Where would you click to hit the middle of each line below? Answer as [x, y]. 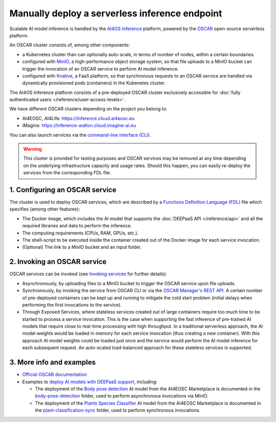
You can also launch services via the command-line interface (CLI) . [80, 135]
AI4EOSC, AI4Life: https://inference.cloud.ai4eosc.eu [78, 118]
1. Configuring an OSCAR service [63, 190]
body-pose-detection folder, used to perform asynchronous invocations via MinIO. [122, 396]
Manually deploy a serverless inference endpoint [116, 13]
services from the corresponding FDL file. [67, 173]
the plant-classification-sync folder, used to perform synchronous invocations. [118, 410]
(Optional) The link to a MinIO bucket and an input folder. [82, 247]
